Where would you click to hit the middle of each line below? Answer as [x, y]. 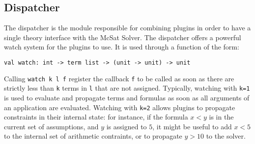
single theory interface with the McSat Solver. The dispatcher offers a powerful [123, 37]
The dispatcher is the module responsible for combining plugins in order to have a [127, 28]
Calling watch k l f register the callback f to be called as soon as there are [119, 78]
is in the [221, 117]
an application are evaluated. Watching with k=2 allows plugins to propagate [120, 107]
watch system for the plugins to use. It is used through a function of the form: [122, 47]
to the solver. [226, 136]
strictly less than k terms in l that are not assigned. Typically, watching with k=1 [127, 88]
